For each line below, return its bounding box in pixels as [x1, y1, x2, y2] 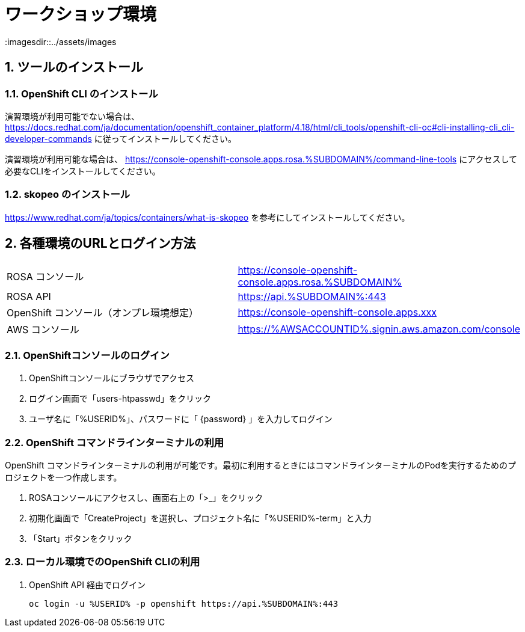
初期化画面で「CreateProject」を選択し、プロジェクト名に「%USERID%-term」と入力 [29, 513, 372, 524]
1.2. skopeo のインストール [5, 188, 130, 201]
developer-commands [5, 133, 92, 144]
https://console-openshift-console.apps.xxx [238, 305, 437, 318]
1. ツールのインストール [5, 60, 143, 75]
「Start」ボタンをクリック [29, 533, 132, 544]
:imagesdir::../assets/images [5, 36, 117, 47]
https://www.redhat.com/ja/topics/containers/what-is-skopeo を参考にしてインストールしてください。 [5, 212, 410, 222]
